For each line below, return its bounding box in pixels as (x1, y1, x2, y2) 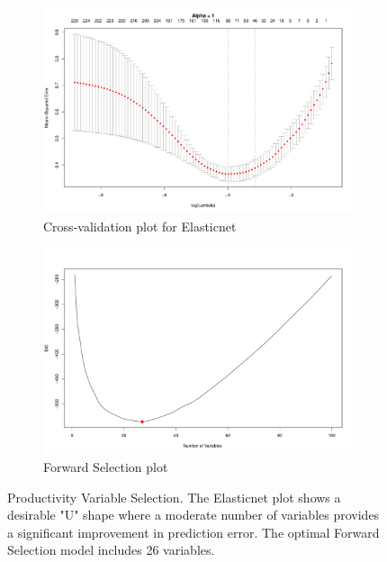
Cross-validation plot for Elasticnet (43, 216, 237, 235)
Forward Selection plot (43, 458, 168, 476)
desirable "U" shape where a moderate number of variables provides (7, 505, 380, 524)
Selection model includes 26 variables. (7, 540, 215, 559)
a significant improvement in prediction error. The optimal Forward (7, 522, 380, 541)
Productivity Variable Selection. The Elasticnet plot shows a (7, 487, 341, 506)
